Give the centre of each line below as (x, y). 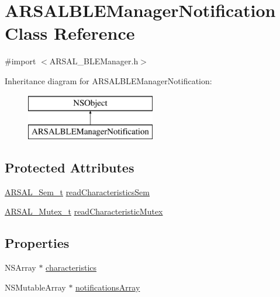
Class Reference (70, 33)
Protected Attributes (70, 168)
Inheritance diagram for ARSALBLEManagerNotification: (108, 80)
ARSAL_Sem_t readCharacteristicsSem (77, 191)
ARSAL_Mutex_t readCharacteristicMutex (84, 211)
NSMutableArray (35, 287)
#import (20, 61)
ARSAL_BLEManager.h (94, 61)
